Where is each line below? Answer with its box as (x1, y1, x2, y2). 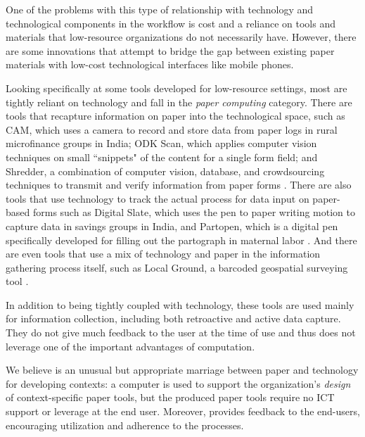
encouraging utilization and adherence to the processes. (6, 417, 244, 432)
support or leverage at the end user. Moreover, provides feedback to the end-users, (6, 404, 360, 419)
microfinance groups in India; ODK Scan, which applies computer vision (6, 136, 317, 151)
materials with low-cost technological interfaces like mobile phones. (6, 57, 294, 72)
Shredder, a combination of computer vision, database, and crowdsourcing (6, 163, 325, 178)
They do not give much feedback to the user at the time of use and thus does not (6, 325, 356, 340)
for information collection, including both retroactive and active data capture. (6, 311, 341, 326)
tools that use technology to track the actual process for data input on (6, 191, 309, 205)
